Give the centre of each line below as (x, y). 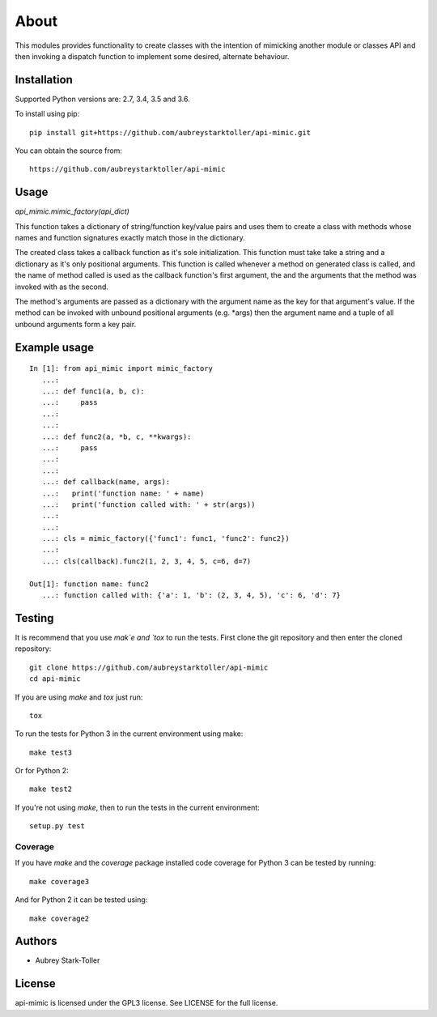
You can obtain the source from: (69, 151)
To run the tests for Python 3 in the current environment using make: (129, 734)
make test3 (51, 752)
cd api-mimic (55, 679)
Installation (44, 80)
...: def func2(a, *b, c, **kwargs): (117, 436)
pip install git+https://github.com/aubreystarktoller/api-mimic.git (170, 132)
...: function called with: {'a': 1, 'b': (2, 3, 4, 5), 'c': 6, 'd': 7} (191, 596)
